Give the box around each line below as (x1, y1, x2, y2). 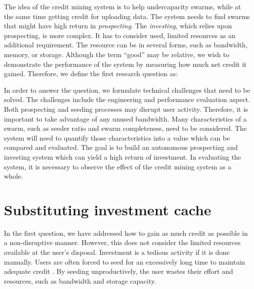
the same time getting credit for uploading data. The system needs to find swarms (4, 11, 250, 21)
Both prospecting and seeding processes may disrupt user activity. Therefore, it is (4, 103, 248, 114)
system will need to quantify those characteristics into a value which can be (4, 132, 230, 143)
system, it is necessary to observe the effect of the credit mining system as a (4, 161, 232, 171)
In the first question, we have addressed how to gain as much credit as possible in (4, 227, 248, 238)
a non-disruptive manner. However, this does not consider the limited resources (4, 237, 241, 248)
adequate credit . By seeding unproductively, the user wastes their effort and (4, 266, 233, 276)
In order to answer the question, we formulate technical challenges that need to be (4, 84, 250, 95)
